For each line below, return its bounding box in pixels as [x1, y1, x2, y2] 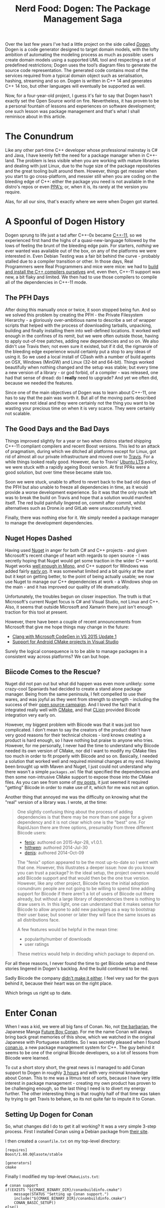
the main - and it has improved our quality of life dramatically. [5, 584, 130, 589]
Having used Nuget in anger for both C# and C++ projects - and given [5, 547, 148, 553]
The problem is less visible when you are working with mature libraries [16, 158, 159, 164]
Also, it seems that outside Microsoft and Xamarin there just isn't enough [5, 604, 153, 610]
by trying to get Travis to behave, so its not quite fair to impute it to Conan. [5, 1096, 156, 1102]
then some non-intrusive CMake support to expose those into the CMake [5, 774, 153, 780]
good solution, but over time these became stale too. [5, 469, 112, 475]
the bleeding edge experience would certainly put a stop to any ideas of [5, 348, 151, 354]
